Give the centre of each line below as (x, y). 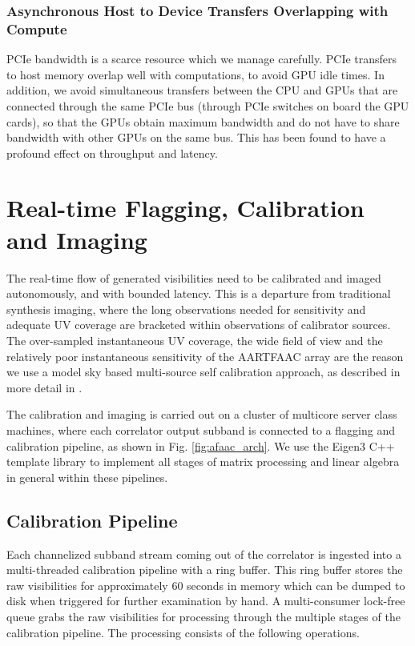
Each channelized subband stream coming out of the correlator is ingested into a (204, 554)
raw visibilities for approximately (87, 585)
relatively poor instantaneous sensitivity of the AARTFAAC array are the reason (205, 356)
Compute (37, 28)
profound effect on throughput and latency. (112, 152)
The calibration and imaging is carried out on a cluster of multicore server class (202, 414)
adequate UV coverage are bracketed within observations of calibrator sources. (199, 325)
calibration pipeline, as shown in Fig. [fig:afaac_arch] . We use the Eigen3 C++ (201, 445)
